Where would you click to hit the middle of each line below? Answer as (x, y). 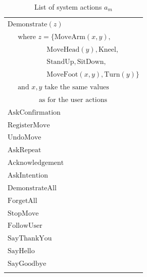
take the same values (77, 88)
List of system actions (68, 7)
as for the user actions (73, 100)
